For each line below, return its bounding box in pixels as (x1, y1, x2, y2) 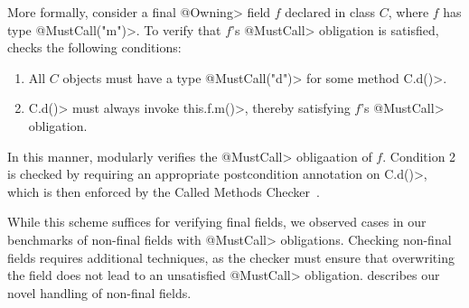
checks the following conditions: (7, 38, 182, 57)
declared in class (285, 3, 376, 21)
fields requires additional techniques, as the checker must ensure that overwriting (7, 247, 455, 266)
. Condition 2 (382, 146, 456, 165)
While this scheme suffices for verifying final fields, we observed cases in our (7, 212, 427, 231)
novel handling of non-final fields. (7, 283, 192, 302)
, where (388, 3, 429, 21)
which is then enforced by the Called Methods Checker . (7, 182, 320, 201)
